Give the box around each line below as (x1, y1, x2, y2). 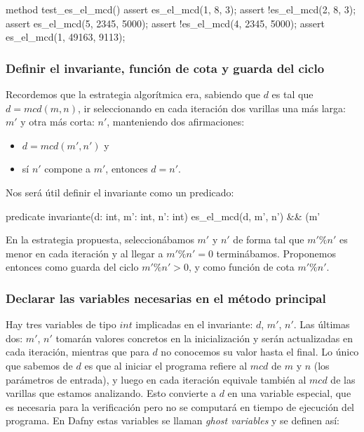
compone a (44, 161, 91, 176)
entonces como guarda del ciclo (6, 259, 139, 274)
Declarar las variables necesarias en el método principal (6, 289, 326, 306)
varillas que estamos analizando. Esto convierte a (6, 386, 217, 400)
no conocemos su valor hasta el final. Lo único (161, 344, 359, 359)
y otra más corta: (20, 114, 95, 129)
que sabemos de (6, 358, 73, 372)
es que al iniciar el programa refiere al (84, 358, 248, 372)
